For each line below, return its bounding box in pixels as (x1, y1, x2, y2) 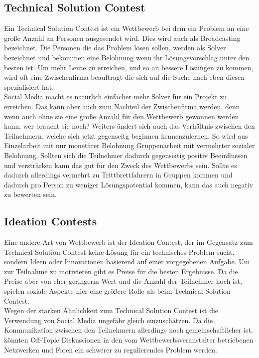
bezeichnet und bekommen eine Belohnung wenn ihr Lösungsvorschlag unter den (4, 52, 250, 62)
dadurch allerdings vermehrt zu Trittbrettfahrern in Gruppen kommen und (4, 170, 233, 180)
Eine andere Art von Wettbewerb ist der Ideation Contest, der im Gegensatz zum (4, 237, 253, 247)
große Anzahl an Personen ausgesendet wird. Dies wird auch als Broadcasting (4, 32, 241, 43)
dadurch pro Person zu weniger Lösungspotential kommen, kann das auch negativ (4, 179, 254, 189)
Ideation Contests (4, 213, 97, 229)
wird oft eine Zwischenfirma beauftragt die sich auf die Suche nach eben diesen (4, 72, 245, 82)
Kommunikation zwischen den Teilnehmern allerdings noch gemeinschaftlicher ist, (4, 325, 253, 335)
